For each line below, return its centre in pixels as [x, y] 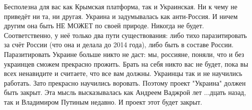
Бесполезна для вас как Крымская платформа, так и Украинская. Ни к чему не [121, 6]
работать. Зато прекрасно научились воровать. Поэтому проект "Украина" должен [125, 82]
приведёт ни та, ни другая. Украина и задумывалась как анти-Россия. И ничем [121, 16]
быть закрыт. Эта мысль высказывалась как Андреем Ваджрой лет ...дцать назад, [125, 92]
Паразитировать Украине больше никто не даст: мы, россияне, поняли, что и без [124, 54]
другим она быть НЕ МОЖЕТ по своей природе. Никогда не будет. [104, 26]
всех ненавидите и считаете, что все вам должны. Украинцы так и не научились [123, 73]
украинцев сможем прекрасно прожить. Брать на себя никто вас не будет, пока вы [126, 64]
